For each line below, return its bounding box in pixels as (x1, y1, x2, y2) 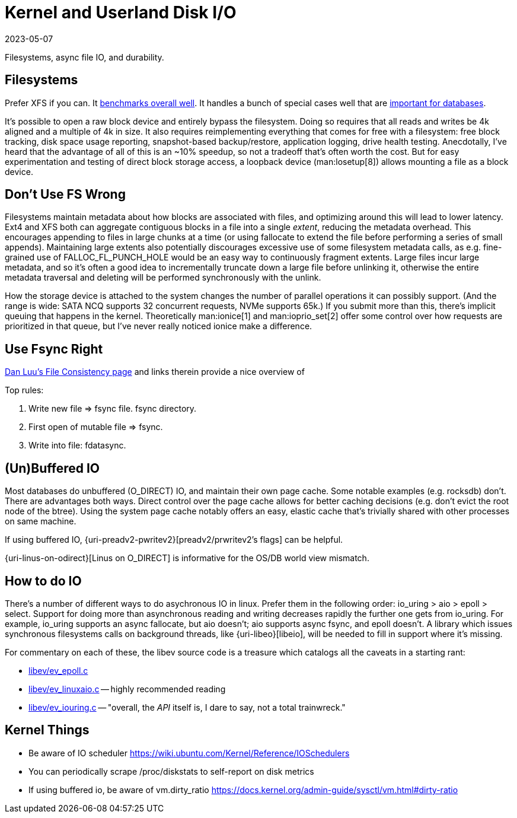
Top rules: (5, 385, 44, 396)
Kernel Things (5, 722, 90, 738)
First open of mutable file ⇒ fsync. (28, 422, 163, 432)
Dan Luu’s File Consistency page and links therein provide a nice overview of (5, 367, 305, 377)
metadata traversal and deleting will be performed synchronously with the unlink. (5, 272, 321, 283)
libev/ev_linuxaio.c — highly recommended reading (28, 683, 226, 694)
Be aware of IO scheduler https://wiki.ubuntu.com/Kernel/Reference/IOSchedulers (28, 747, 350, 758)
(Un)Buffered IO (5, 460, 100, 476)
